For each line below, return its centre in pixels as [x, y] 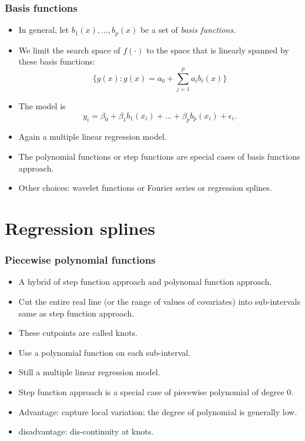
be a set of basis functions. [188, 30]
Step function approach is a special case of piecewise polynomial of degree [151, 391]
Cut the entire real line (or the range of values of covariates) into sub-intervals [160, 301]
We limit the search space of [69, 50]
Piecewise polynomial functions [80, 260]
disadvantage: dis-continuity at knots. [86, 431]
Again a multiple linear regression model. [93, 137]
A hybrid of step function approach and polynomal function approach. [145, 282]
